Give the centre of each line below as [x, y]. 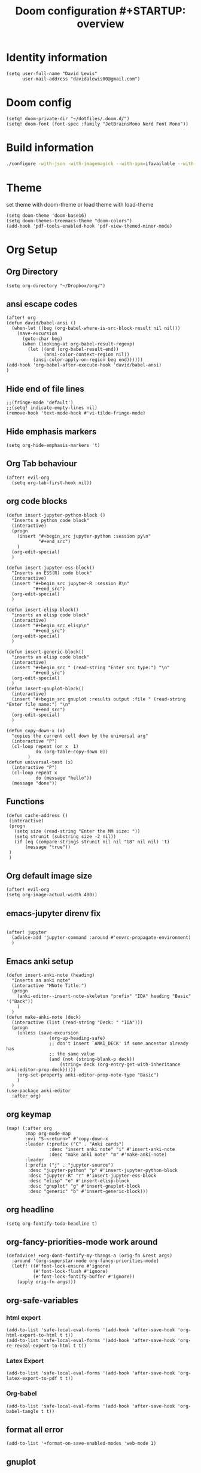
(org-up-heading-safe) [77, 1038]
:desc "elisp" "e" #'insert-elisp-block [79, 1181]
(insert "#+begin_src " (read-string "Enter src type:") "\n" [91, 667]
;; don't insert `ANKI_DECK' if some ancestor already [118, 1043]
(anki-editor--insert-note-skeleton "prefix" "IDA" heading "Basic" [104, 996]
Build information [50, 148]
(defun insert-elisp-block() [42, 610]
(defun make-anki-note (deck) [44, 1017]
